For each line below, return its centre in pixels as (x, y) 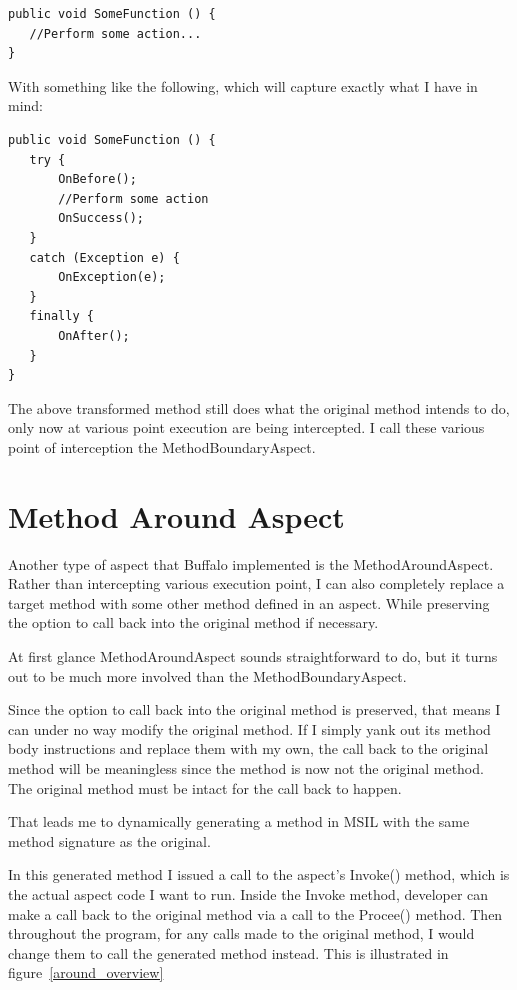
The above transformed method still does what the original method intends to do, (259, 407)
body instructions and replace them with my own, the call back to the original (248, 748)
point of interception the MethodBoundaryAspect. (162, 446)
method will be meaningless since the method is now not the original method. (246, 767)
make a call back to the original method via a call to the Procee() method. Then (255, 913)
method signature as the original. (109, 840)
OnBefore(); (97, 179)
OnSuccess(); (101, 218)
